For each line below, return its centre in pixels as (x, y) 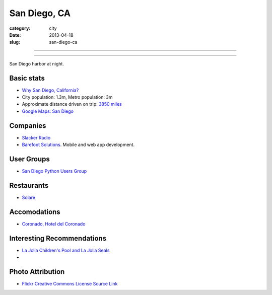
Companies (28, 126)
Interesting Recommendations (58, 238)
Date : (15, 35)
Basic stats (27, 78)
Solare (28, 197)
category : (20, 28)
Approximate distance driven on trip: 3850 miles (72, 104)
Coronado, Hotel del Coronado (54, 224)
